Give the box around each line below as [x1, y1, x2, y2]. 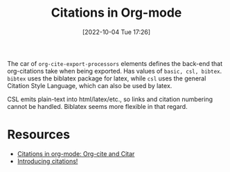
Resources [7, 127, 71, 143]
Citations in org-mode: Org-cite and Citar [17, 149, 135, 157]
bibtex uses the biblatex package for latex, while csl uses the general [7, 74, 206, 83]
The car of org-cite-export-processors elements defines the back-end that [7, 59, 223, 67]
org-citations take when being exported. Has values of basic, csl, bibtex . [7, 67, 222, 75]
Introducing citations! [17, 157, 78, 165]
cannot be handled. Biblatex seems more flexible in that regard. [7, 102, 188, 110]
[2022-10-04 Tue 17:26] [82, 28, 151, 36]
